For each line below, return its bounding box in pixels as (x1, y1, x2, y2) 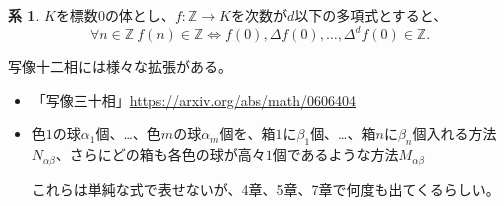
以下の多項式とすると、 (294, 5, 448, 25)
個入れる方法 (412, 123, 497, 144)
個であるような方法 (272, 144, 399, 165)
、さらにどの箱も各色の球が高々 (55, 144, 266, 165)
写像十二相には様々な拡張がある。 (8, 56, 232, 77)
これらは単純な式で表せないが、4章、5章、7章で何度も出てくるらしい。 (31, 178, 500, 199)
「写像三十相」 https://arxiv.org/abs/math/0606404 (31, 89, 357, 110)
